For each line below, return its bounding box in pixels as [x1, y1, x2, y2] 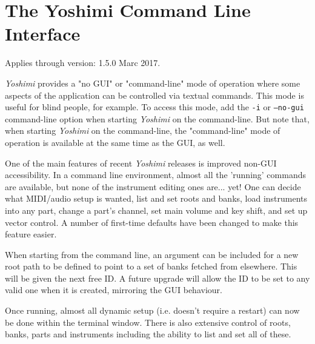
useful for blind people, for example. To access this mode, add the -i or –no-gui [5, 101, 304, 113]
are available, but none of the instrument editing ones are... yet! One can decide [5, 180, 301, 193]
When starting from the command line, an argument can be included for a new [5, 248, 299, 260]
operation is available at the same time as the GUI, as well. [5, 136, 225, 148]
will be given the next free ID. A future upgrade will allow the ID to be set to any [5, 271, 310, 284]
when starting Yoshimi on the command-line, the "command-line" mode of [5, 124, 280, 137]
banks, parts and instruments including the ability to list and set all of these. [5, 328, 291, 340]
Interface [5, 21, 81, 46]
